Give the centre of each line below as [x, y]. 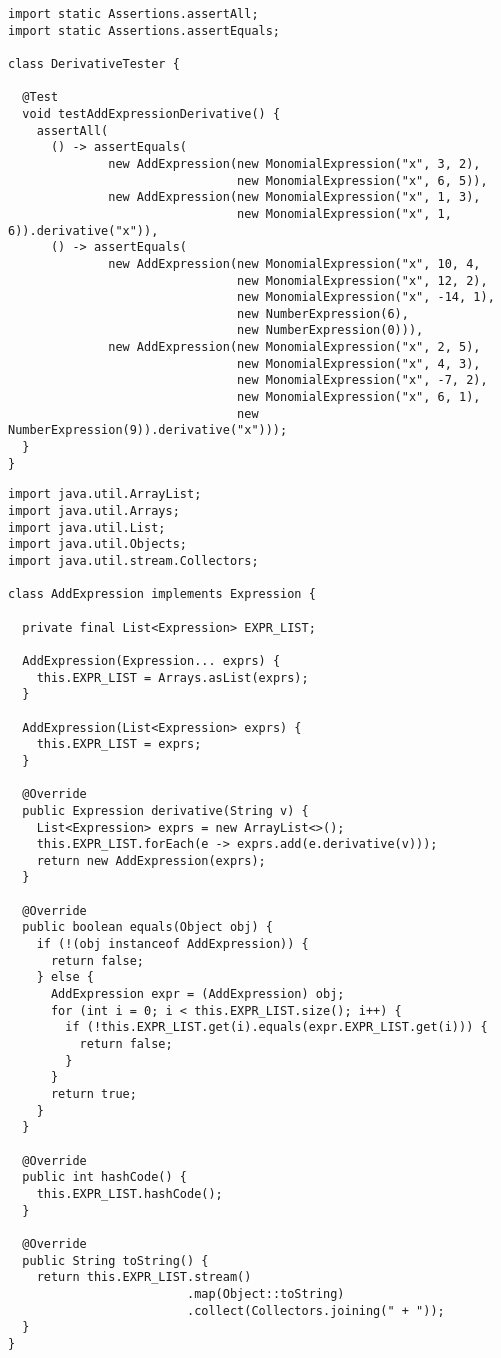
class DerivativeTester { [94, 63]
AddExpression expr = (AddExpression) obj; [197, 994]
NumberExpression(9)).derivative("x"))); [148, 430]
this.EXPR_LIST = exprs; [119, 744]
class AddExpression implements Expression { [162, 594]
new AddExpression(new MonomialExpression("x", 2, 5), [294, 347]
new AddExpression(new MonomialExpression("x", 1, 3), [294, 197]
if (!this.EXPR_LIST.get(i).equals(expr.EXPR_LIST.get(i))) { [276, 1027]
